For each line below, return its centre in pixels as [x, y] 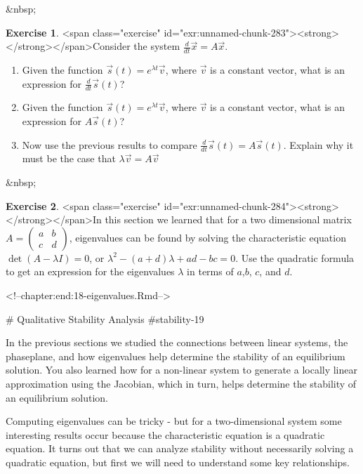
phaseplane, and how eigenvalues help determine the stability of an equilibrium [176, 356]
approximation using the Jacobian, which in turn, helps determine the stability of [181, 383]
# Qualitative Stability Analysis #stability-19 [105, 318]
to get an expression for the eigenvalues [90, 271]
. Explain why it [318, 144]
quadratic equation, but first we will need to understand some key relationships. [178, 462]
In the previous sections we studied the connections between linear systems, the [177, 342]
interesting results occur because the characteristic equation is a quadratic [165, 434]
